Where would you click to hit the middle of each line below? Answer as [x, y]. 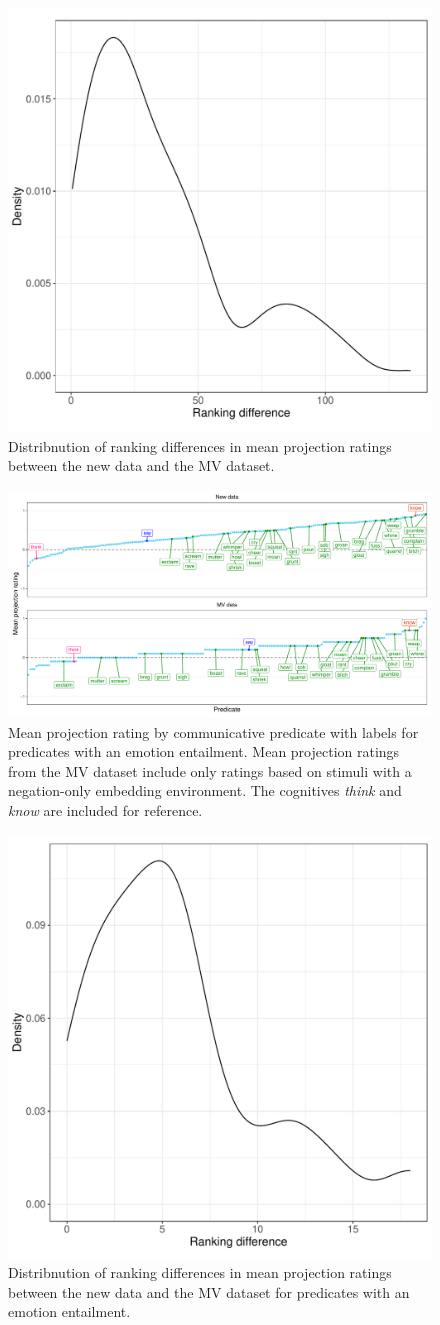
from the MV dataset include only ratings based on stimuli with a [210, 770]
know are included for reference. [105, 809]
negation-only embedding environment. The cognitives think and [205, 790]
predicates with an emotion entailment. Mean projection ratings [204, 751]
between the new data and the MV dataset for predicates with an [209, 1291]
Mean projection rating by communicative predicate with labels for [213, 731]
